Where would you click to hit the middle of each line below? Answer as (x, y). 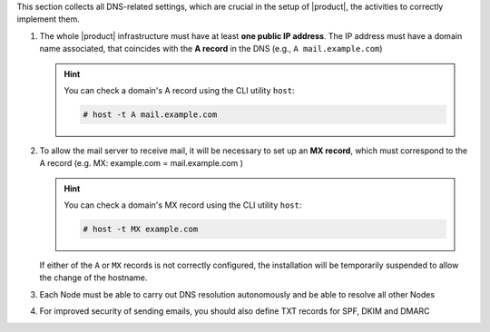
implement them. (49, 19)
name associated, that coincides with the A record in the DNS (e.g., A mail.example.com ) (211, 49)
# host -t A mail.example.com (150, 114)
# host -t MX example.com (141, 229)
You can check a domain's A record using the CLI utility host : (179, 90)
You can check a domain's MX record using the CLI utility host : (183, 205)
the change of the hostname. (93, 278)
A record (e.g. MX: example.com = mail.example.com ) (142, 163)
